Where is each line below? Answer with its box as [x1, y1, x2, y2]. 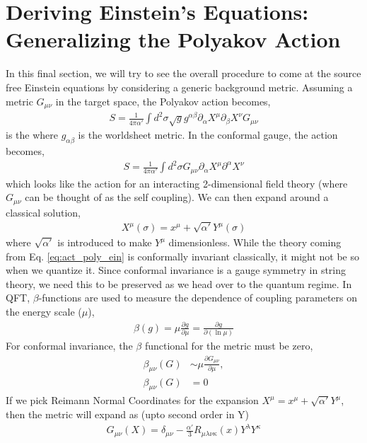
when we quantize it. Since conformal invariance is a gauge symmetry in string [6, 263, 346, 277]
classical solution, [6, 205, 81, 219]
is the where [6, 127, 58, 142]
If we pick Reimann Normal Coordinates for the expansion [6, 393, 259, 408]
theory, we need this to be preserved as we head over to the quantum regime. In [6, 276, 352, 291]
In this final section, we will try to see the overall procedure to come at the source [6, 66, 361, 81]
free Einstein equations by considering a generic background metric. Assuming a [6, 79, 353, 94]
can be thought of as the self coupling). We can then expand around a [25, 190, 329, 205]
